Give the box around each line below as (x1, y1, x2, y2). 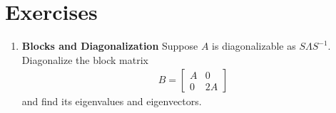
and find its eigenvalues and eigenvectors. (21, 94, 202, 109)
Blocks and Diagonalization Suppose (21, 38, 198, 53)
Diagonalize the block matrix (21, 52, 148, 67)
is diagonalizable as (212, 38, 296, 53)
